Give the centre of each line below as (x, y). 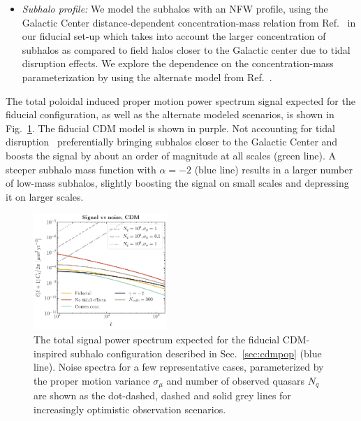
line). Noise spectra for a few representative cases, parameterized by (179, 367)
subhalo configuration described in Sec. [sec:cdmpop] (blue (196, 353)
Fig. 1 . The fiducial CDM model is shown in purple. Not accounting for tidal (171, 128)
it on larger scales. (45, 196)
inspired (51, 353)
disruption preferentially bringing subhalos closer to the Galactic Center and (172, 142)
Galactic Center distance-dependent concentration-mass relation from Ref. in (189, 22)
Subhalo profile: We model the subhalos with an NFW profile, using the (175, 8)
